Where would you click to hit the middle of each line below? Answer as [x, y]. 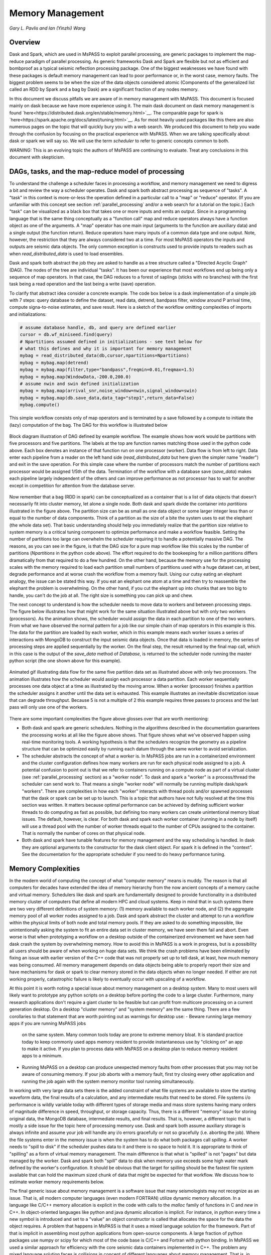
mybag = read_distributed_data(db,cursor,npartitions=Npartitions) [105, 356]
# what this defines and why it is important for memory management [106, 349]
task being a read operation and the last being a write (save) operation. [83, 284]
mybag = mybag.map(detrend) [54, 362]
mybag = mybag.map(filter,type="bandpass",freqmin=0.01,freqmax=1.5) [107, 370]
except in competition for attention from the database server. [72, 485]
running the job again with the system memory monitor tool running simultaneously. [108, 1081]
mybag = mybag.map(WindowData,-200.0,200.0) [76, 377]
